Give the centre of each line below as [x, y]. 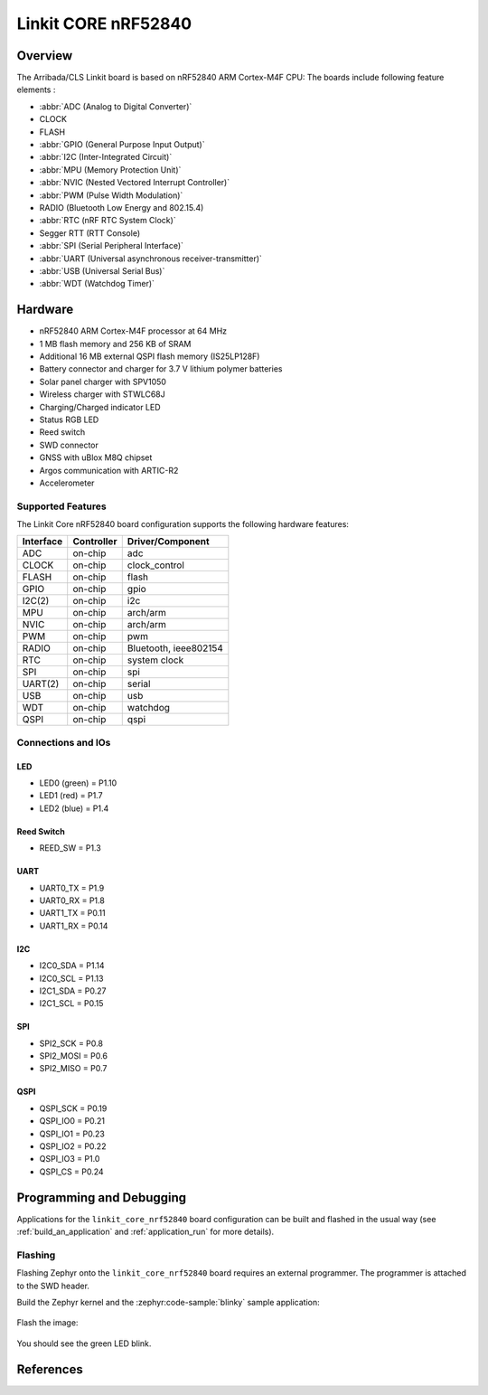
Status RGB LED [69, 419]
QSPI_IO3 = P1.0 [70, 1159]
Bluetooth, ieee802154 [175, 648]
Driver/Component [168, 542]
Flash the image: [47, 1323]
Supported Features [62, 506]
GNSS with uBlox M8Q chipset [96, 457]
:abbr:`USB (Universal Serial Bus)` [102, 270]
